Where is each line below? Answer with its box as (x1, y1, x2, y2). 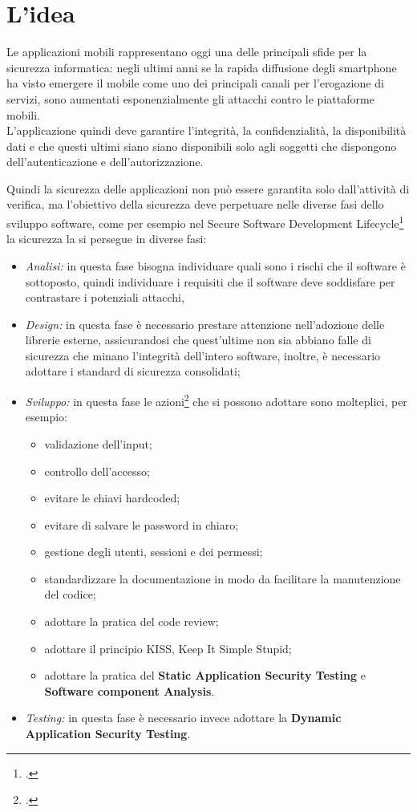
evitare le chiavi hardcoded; (44, 489, 180, 506)
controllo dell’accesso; (44, 462, 150, 479)
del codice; (44, 586, 96, 603)
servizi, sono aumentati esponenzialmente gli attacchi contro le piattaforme (6, 90, 374, 107)
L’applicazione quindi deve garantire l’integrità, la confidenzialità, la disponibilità (6, 122, 407, 139)
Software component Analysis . (44, 682, 215, 699)
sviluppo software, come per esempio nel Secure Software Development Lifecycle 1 (6, 213, 404, 231)
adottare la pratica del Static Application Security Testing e (44, 667, 366, 684)
